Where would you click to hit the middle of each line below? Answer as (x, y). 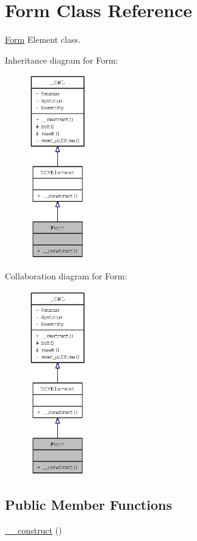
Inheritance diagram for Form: (62, 60)
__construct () (34, 530)
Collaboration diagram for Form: (66, 276)
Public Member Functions (88, 504)
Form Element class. (43, 39)
